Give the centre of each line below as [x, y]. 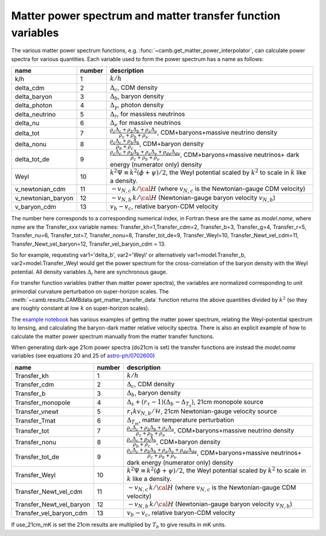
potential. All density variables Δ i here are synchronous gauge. [89, 273]
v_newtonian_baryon [44, 198]
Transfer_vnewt [37, 412]
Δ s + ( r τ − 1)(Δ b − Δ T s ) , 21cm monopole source [195, 403]
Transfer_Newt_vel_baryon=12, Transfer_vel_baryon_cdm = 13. [88, 244]
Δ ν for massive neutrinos [145, 123]
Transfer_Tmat [35, 421]
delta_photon [34, 106]
